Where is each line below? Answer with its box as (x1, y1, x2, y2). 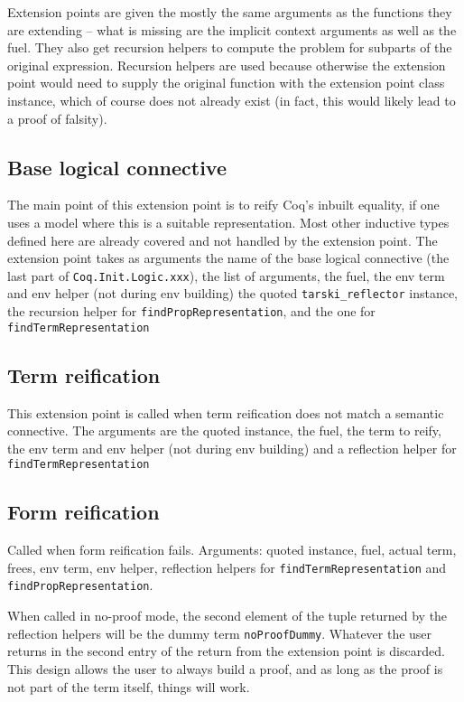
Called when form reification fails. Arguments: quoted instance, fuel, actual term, (7, 540, 457, 559)
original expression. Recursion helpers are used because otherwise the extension (7, 55, 446, 74)
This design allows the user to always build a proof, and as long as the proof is (7, 659, 443, 678)
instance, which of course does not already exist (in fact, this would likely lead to (7, 90, 456, 109)
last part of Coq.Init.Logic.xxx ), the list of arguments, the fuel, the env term (7, 266, 445, 285)
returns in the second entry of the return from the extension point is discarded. (7, 641, 445, 660)
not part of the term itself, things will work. (7, 677, 250, 696)
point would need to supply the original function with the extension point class (7, 73, 445, 92)
